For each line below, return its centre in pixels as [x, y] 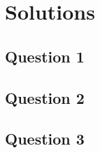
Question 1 [45, 56]
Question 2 [45, 97]
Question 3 [45, 139]
